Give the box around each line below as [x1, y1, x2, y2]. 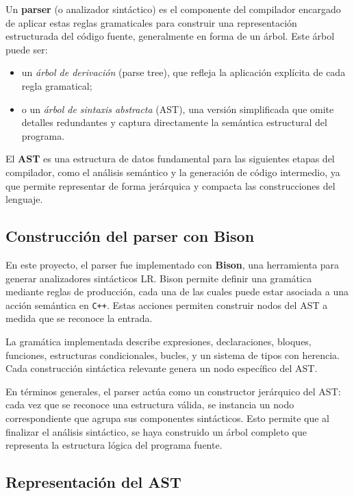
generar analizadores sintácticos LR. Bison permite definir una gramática [5, 271, 312, 285]
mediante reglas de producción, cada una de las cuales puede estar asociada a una [5, 284, 349, 299]
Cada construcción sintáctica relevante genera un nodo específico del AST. [5, 361, 318, 375]
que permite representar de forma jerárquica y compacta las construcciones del [5, 178, 336, 193]
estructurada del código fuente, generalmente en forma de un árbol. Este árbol [5, 29, 335, 43]
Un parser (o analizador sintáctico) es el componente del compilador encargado [5, 2, 341, 16]
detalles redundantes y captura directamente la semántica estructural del [21, 115, 327, 129]
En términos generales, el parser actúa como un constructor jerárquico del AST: [5, 384, 341, 398]
